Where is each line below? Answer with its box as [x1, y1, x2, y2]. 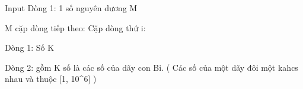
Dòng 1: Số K [5, 41, 55, 54]
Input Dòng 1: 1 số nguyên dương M [5, 2, 138, 14]
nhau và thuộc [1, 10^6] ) [5, 72, 97, 85]
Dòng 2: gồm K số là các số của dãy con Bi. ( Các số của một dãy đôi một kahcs [5, 61, 298, 73]
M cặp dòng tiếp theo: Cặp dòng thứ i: [5, 21, 146, 34]
